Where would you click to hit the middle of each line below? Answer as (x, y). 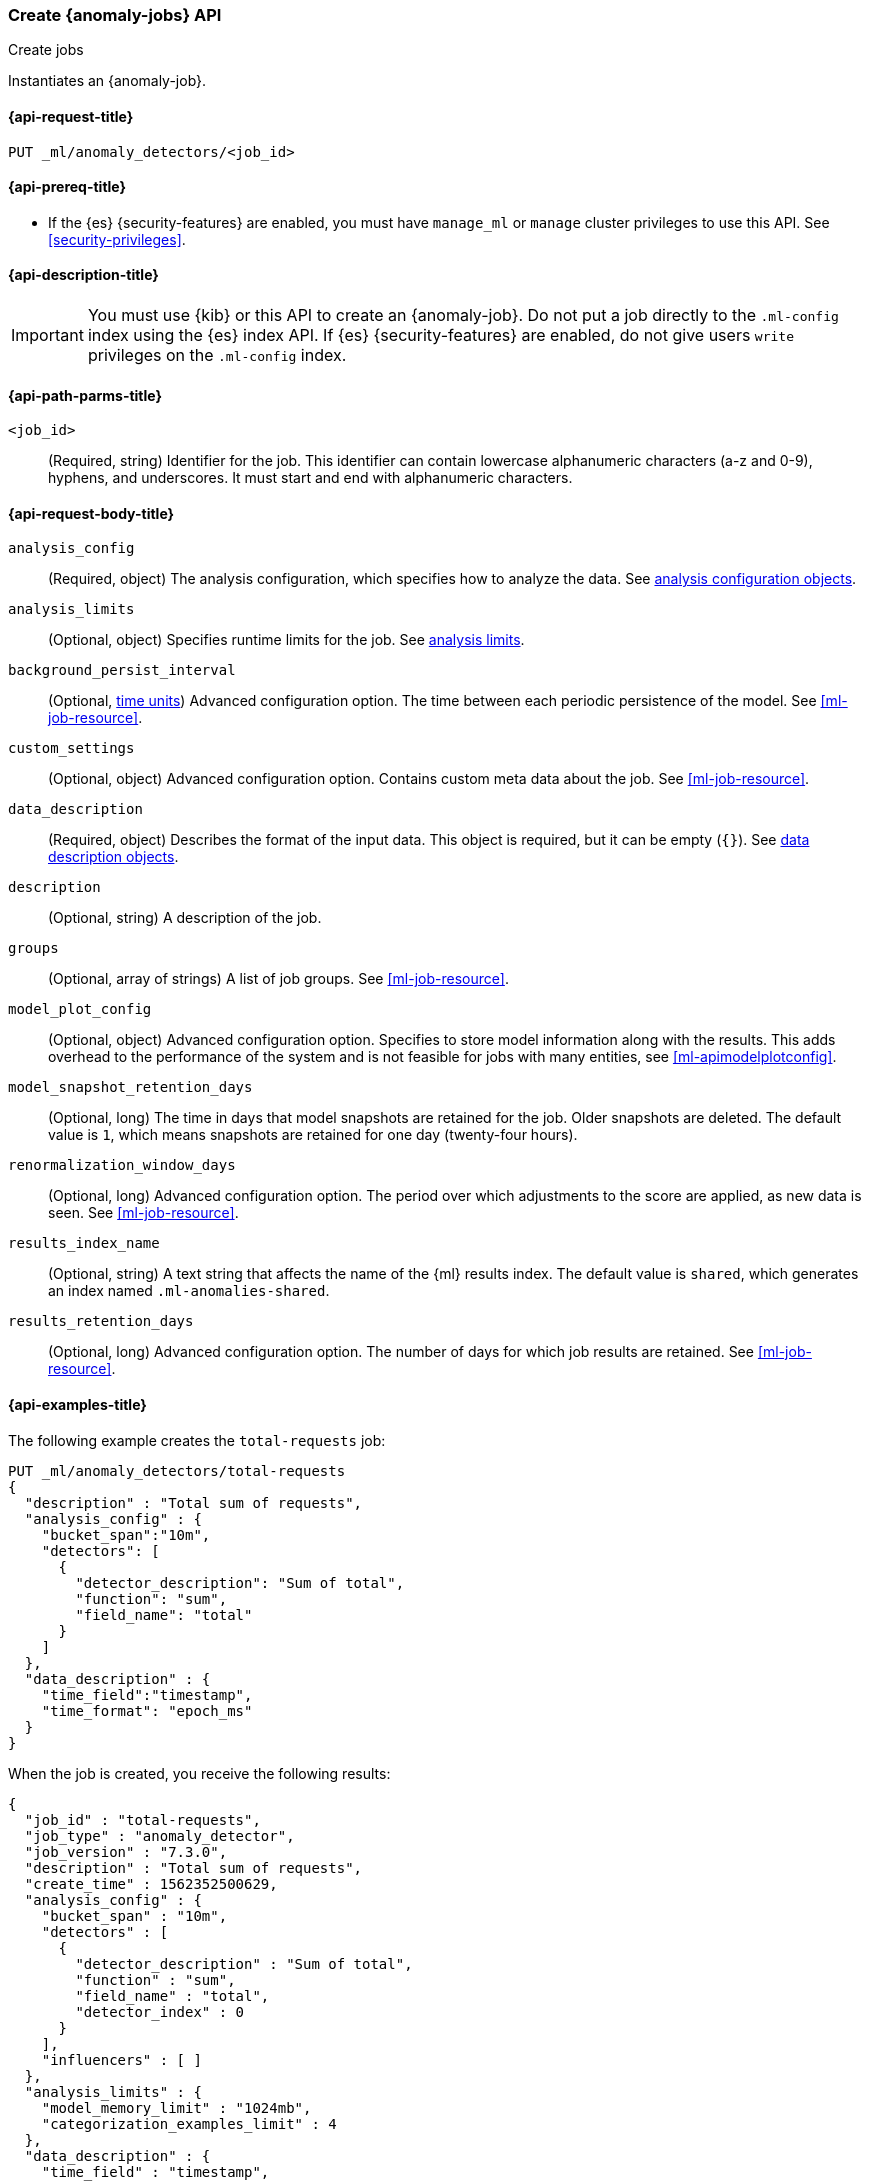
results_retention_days (101, 1321)
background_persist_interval (122, 670)
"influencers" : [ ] (121, 2059)
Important (47, 335)
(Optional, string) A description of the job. (185, 918)
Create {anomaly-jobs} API (115, 15)
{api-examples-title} (77, 1405)
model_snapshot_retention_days (130, 1087)
